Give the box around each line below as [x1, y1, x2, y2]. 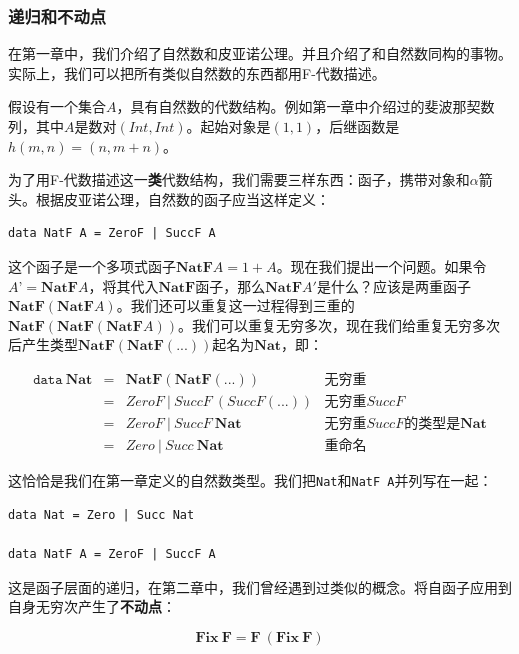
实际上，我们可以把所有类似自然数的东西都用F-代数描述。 [8, 62, 386, 83]
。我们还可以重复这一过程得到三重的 [116, 295, 355, 316]
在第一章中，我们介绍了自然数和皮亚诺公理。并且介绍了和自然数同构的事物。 [8, 43, 512, 64]
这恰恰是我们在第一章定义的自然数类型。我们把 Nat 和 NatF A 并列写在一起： [8, 470, 493, 491]
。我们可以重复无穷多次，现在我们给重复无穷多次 [177, 314, 500, 335]
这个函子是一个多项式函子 [8, 255, 176, 276]
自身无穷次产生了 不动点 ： [8, 596, 176, 617]
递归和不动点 [8, 3, 107, 28]
